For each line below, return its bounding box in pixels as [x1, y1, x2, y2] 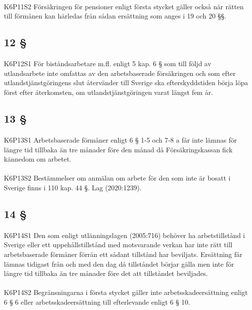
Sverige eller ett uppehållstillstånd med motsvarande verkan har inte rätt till [4, 239, 233, 250]
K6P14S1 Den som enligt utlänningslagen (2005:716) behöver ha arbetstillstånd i [4, 230, 245, 240]
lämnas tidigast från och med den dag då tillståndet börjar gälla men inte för [4, 258, 234, 269]
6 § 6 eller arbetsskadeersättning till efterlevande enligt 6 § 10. [4, 297, 190, 307]
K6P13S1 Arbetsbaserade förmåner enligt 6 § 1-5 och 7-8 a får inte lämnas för [4, 134, 237, 145]
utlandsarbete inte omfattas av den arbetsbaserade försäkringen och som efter [4, 68, 236, 78]
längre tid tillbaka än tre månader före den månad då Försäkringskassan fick [4, 144, 233, 154]
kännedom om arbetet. [4, 154, 72, 164]
